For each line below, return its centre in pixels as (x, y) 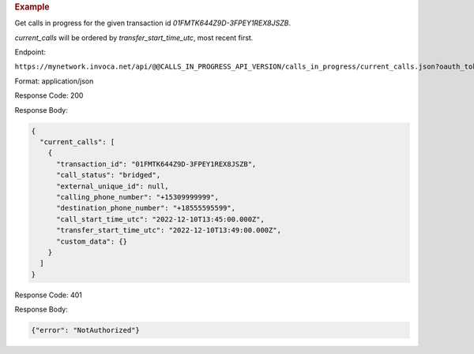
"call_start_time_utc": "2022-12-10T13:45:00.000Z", (160, 219)
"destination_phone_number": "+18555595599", (146, 208)
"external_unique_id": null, (113, 186)
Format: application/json (54, 81)
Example (32, 7)
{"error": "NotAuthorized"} (85, 330)
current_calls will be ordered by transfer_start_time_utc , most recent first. (134, 37)
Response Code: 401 (48, 295)
